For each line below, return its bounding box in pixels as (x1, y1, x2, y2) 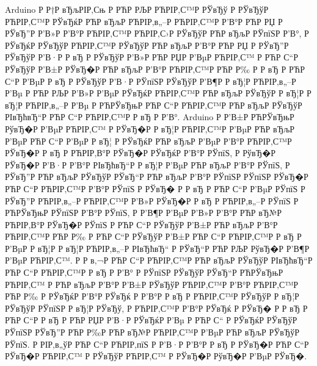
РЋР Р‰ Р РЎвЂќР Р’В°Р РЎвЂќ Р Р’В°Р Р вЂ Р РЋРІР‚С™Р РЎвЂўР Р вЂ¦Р (5, 290, 299, 303)
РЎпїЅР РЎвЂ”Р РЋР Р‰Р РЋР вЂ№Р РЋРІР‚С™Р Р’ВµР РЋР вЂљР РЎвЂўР (5, 326, 300, 339)
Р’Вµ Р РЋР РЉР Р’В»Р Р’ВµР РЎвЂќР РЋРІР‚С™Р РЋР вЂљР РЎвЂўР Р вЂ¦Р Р (5, 87, 312, 99)
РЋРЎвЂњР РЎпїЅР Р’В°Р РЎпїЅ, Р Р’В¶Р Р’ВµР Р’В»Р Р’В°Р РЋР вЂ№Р (5, 206, 282, 219)
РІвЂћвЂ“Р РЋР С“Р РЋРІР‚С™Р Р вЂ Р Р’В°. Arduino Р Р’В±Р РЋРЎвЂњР (5, 110, 294, 123)
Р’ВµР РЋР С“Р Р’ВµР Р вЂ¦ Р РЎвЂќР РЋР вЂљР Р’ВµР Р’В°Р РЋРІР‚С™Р (5, 134, 292, 147)
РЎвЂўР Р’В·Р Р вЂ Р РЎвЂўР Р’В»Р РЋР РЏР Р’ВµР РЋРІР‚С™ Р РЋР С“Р (5, 51, 298, 63)
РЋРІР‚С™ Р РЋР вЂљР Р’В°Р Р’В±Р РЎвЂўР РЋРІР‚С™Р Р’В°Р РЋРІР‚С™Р (5, 278, 298, 290)
